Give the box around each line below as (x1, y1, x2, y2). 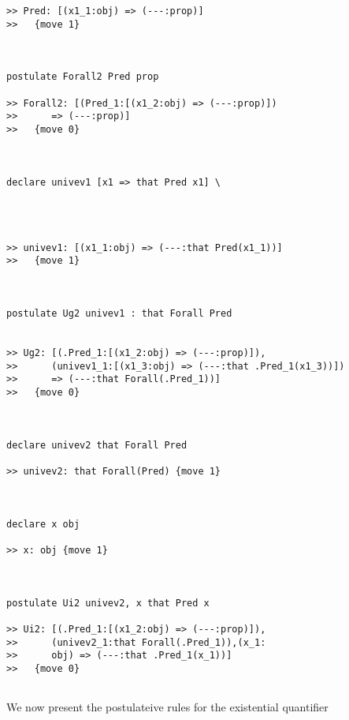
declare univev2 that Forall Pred (6, 439, 187, 451)
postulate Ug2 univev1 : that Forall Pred (6, 308, 232, 320)
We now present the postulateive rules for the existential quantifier (6, 699, 329, 715)
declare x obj (6, 518, 80, 530)
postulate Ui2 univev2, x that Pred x (6, 597, 210, 609)
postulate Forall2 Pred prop (6, 71, 159, 83)
